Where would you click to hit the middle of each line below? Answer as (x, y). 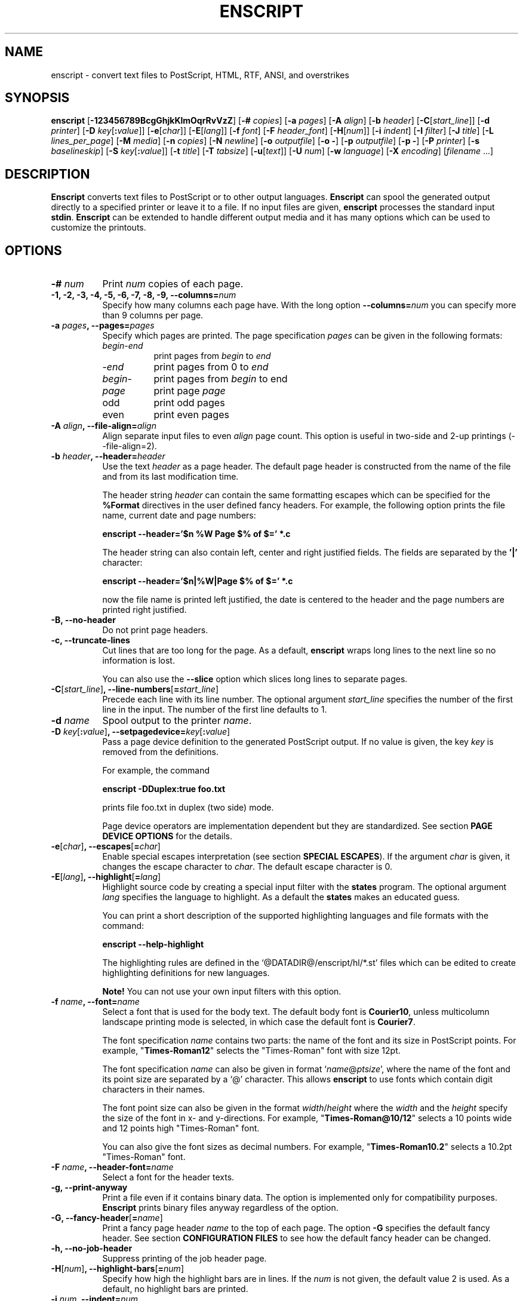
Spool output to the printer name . (177, 721)
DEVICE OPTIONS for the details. (167, 836)
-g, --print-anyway (89, 1188)
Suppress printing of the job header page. (184, 1259)
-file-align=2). (130, 446)
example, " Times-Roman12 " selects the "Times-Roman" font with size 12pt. (251, 1051)
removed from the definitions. (161, 752)
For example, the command (156, 771)
